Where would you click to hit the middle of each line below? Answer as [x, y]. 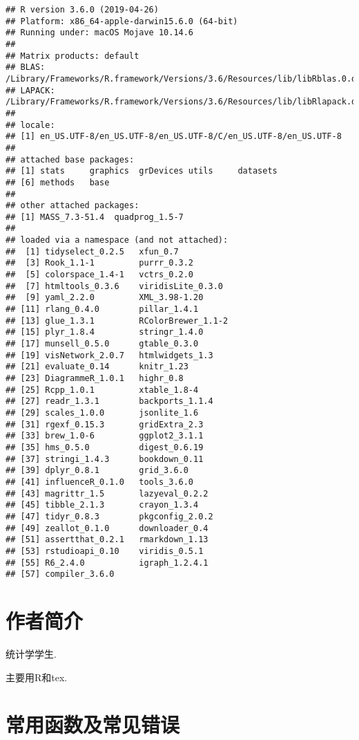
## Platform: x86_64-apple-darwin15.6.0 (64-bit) [122, 21]
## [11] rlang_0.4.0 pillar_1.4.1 [102, 309]
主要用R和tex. [37, 677]
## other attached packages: [72, 206]
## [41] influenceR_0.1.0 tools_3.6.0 [100, 482]
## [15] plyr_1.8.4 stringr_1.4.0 [105, 332]
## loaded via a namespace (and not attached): [117, 240]
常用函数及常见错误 [93, 724]
